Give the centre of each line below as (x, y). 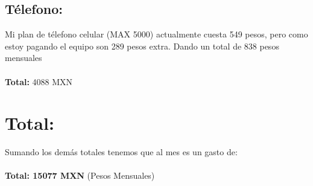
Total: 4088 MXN (39, 81)
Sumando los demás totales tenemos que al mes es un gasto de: (121, 152)
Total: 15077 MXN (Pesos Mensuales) (80, 175)
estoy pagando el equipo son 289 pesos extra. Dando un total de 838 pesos (142, 46)
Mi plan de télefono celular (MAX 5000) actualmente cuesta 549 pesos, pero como (156, 34)
